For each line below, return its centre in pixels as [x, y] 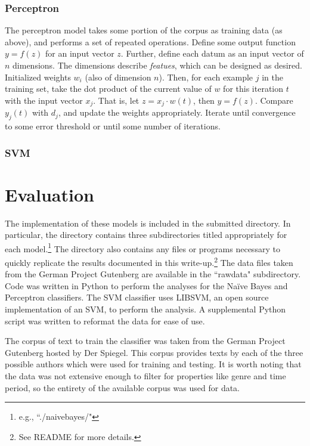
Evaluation [49, 194]
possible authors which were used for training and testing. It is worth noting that [153, 364]
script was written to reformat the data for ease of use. [105, 320]
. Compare [274, 100]
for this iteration [253, 89]
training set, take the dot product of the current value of [108, 89]
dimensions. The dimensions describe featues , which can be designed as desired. [157, 65]
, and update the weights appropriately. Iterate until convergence [177, 112]
